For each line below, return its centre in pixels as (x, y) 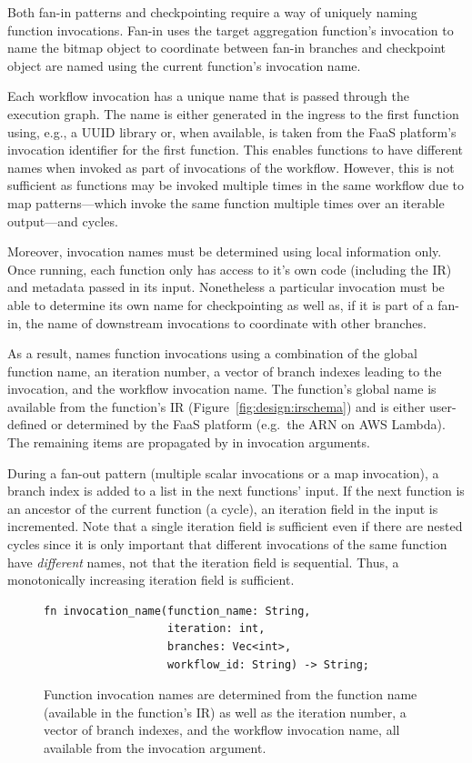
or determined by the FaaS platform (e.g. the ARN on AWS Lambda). (248, 424)
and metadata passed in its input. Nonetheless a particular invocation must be (226, 287)
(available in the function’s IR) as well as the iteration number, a (225, 712)
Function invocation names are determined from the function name (231, 694)
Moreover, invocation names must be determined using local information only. (225, 251)
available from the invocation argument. (155, 747)
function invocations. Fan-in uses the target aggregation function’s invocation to (231, 30)
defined (27, 424)
